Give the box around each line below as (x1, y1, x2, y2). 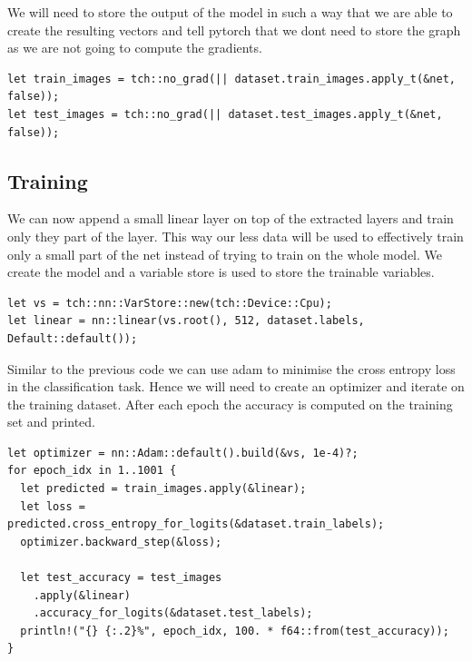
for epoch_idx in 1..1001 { (7, 464, 177, 478)
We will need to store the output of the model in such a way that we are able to (7, 3, 453, 21)
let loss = (20, 499, 85, 513)
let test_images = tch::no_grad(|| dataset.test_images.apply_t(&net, (7, 107, 443, 121)
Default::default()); (7, 331, 138, 345)
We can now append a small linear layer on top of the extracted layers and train (7, 209, 454, 228)
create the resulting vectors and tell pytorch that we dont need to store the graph (7, 20, 461, 39)
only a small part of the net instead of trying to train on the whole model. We (7, 244, 443, 263)
